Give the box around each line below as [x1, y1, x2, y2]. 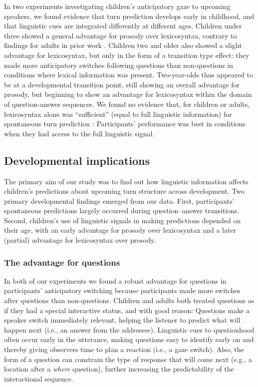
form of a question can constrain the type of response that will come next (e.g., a [4, 354, 253, 364]
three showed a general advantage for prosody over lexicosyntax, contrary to [4, 30, 237, 40]
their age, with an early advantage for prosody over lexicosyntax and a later [4, 225, 237, 235]
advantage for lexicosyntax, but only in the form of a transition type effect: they [4, 49, 250, 60]
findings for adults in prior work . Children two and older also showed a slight [4, 40, 242, 50]
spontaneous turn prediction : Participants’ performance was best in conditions [4, 118, 246, 129]
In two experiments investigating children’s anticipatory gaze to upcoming [4, 1, 231, 11]
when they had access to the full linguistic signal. [4, 128, 155, 138]
